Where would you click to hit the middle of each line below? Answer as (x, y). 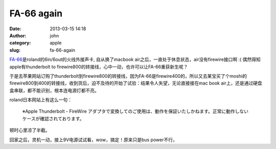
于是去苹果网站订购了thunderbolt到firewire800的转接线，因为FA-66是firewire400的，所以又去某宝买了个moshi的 (128, 76)
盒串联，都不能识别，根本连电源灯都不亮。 (54, 90)
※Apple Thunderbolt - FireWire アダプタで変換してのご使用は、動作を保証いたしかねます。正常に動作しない (135, 111)
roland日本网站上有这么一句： (41, 100)
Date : (15, 29)
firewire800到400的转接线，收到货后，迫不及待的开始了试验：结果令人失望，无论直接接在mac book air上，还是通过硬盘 (136, 83)
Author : (18, 35)
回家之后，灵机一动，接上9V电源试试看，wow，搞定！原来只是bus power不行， (93, 140)
